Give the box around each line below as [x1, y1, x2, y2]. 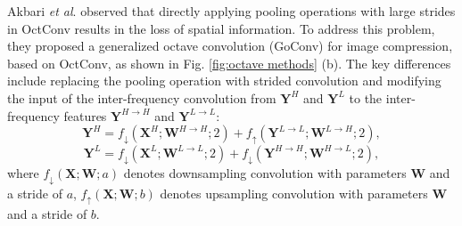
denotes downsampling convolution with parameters [123, 163, 407, 182]
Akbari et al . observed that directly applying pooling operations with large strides [7, 2, 456, 20]
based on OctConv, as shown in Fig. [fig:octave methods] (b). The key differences [7, 53, 451, 72]
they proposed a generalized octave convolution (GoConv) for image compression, [7, 36, 453, 55]
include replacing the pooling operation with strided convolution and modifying [7, 71, 441, 90]
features [63, 106, 107, 125]
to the [349, 88, 383, 107]
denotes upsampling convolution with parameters [160, 183, 428, 202]
